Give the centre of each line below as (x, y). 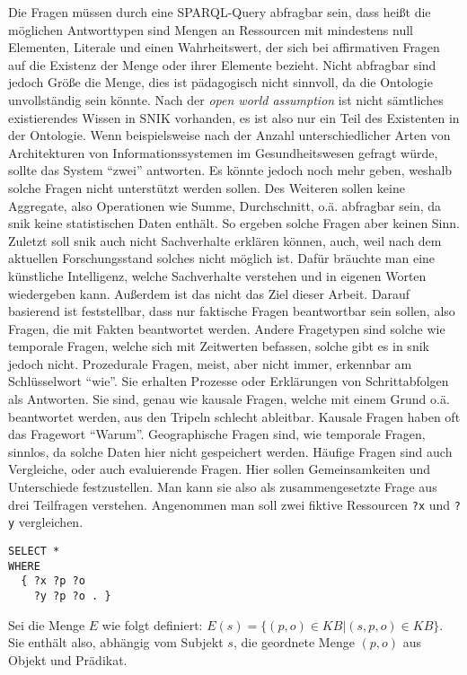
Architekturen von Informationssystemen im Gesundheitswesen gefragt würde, (223, 152)
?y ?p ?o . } (72, 596)
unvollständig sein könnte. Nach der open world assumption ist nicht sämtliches (226, 99)
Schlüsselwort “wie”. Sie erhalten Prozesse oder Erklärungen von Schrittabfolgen (229, 381)
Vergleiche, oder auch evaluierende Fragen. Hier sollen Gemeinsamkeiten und (220, 469)
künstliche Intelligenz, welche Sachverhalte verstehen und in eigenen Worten (217, 275)
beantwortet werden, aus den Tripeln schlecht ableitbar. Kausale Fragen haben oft (234, 416)
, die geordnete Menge (294, 642)
